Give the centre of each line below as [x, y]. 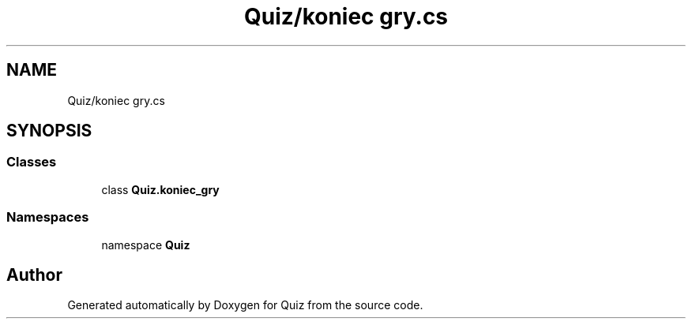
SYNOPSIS [49, 131]
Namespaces [48, 217]
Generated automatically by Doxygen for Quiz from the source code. [245, 305]
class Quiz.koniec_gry [160, 189]
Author [34, 275]
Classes [32, 162]
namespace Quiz [146, 245]
